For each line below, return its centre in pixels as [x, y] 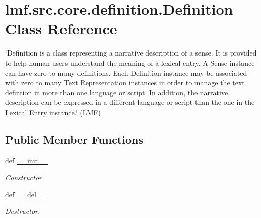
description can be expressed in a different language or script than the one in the [130, 102]
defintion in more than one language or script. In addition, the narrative [117, 92]
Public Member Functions [74, 139]
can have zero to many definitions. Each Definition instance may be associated [126, 72]
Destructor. [23, 211]
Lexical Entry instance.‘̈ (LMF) [53, 112]
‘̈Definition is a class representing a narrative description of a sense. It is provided [131, 53]
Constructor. [25, 177]
